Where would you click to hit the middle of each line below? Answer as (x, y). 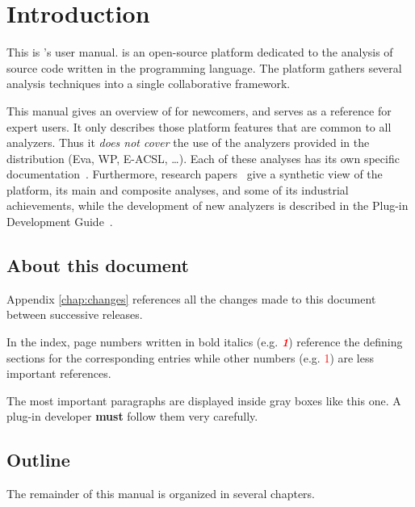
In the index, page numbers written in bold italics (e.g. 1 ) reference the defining (205, 342)
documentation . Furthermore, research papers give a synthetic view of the (195, 174)
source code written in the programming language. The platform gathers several (204, 67)
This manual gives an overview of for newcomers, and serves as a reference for (199, 110)
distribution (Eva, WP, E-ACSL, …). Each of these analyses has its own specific (203, 158)
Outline (38, 460)
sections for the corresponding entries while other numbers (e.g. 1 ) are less (191, 357)
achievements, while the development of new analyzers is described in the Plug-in (207, 205)
